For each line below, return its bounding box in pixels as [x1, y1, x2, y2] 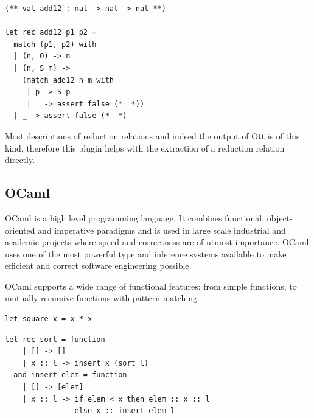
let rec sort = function [5, 335, 105, 344]
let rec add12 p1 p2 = [5, 28, 97, 37]
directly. [5, 153, 35, 166]
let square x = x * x [5, 315, 92, 324]
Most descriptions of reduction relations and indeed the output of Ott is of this [5, 129, 300, 142]
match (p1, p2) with [13, 40, 97, 49]
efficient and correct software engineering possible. [5, 259, 192, 272]
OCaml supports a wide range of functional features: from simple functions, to [5, 279, 297, 292]
